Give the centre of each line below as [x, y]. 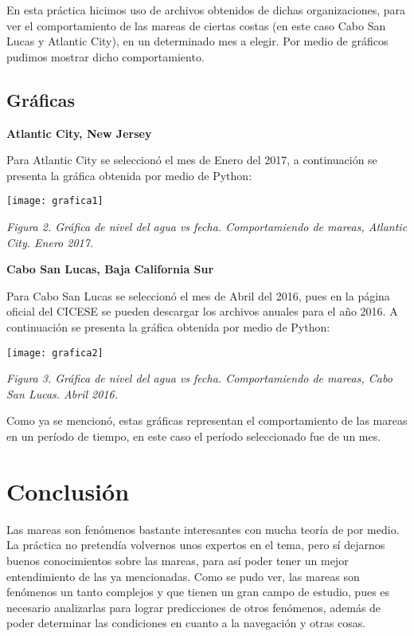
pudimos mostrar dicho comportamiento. [105, 56]
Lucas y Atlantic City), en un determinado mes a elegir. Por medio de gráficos [197, 41]
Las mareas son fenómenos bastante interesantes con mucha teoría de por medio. [203, 529]
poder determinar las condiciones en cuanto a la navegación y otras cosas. [186, 623]
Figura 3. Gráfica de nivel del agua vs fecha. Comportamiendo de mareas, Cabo [199, 378]
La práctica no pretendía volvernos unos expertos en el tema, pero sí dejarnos [196, 545]
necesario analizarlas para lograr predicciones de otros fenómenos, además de [194, 607]
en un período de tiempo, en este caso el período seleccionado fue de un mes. [194, 436]
